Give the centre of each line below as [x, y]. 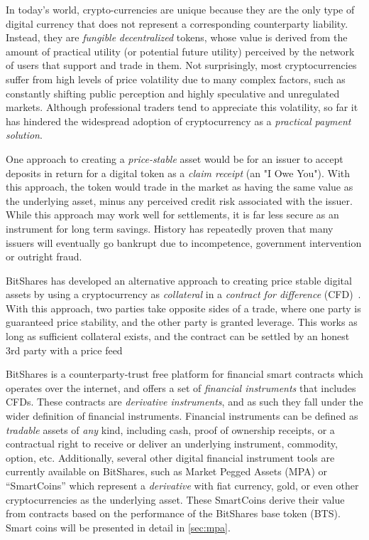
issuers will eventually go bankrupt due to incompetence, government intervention [184, 242]
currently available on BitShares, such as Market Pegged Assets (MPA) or [167, 471]
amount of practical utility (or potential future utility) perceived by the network [180, 51]
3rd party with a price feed [64, 350]
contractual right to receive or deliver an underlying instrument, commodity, [172, 444]
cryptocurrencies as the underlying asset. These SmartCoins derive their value [175, 499]
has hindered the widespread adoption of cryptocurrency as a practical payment [178, 121]
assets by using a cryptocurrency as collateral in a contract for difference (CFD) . [183, 294]
